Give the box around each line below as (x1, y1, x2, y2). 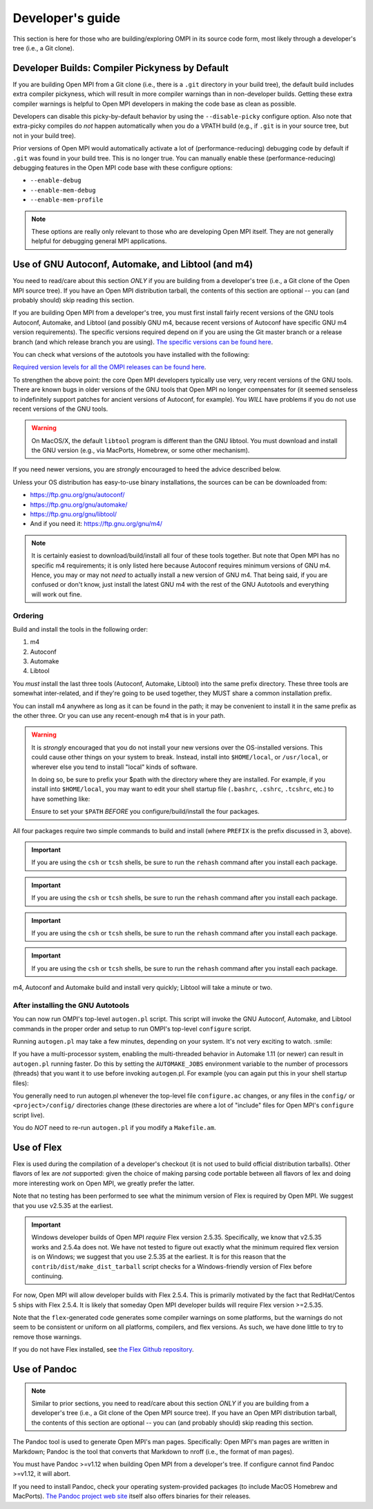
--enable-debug (30, 177, 82, 184)
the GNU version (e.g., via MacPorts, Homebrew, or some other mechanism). (31, 446, 250, 455)
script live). (12, 1111, 45, 1119)
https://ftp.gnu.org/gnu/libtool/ (30, 510, 117, 518)
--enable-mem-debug (30, 186, 96, 194)
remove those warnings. (12, 1332, 82, 1341)
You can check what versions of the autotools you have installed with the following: (12, 350, 250, 358)
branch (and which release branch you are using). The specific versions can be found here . (12, 338, 273, 346)
